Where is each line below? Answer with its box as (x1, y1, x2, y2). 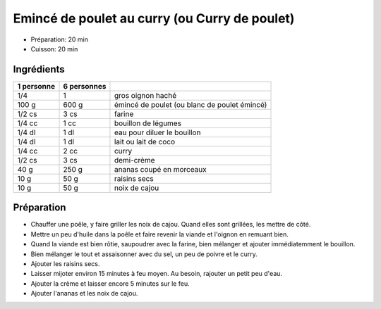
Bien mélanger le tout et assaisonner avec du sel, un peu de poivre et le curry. (30, 250, 258, 258)
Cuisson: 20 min (30, 44, 78, 53)
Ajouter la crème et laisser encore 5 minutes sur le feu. (30, 279, 190, 288)
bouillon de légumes (114, 118, 182, 128)
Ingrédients (13, 63, 65, 75)
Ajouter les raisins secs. (30, 259, 100, 267)
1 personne (17, 81, 56, 91)
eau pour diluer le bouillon (114, 127, 201, 137)
